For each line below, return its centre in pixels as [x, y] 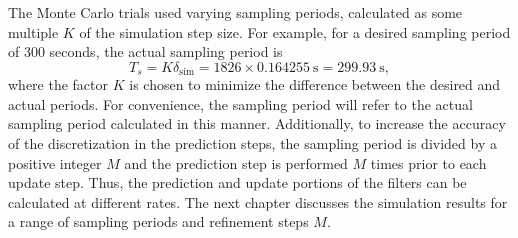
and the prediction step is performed [236, 162]
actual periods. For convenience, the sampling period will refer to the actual [240, 103]
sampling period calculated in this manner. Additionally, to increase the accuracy [257, 123]
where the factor [58, 84]
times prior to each [428, 162]
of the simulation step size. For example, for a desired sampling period [295, 31]
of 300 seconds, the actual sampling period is [145, 51]
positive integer [55, 162]
